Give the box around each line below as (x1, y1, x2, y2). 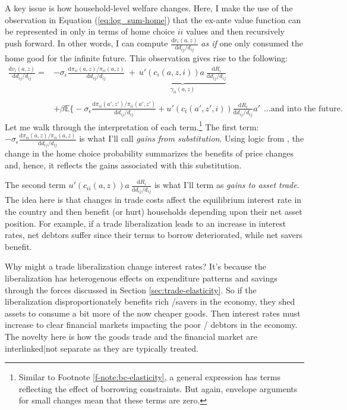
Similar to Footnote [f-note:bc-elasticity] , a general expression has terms (18, 371, 280, 383)
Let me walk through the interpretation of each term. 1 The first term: (5, 118, 259, 133)
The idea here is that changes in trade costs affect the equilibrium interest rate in (5, 193, 302, 206)
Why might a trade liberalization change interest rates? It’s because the (5, 260, 266, 273)
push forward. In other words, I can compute (5, 37, 168, 49)
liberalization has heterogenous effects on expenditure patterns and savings (5, 271, 277, 284)
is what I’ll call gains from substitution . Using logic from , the (79, 132, 304, 145)
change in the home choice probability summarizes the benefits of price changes (5, 147, 294, 159)
